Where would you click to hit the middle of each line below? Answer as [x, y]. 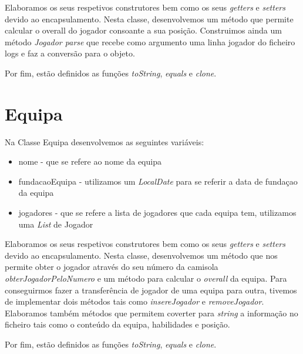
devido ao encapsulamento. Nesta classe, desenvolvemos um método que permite [149, 19]
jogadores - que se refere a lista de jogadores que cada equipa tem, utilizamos [157, 213]
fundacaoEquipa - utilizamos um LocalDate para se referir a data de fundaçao [158, 181]
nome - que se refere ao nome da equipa [90, 161]
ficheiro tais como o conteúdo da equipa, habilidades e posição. [117, 324]
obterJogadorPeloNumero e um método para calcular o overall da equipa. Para [146, 278]
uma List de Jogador [56, 224]
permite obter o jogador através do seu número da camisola [112, 267]
